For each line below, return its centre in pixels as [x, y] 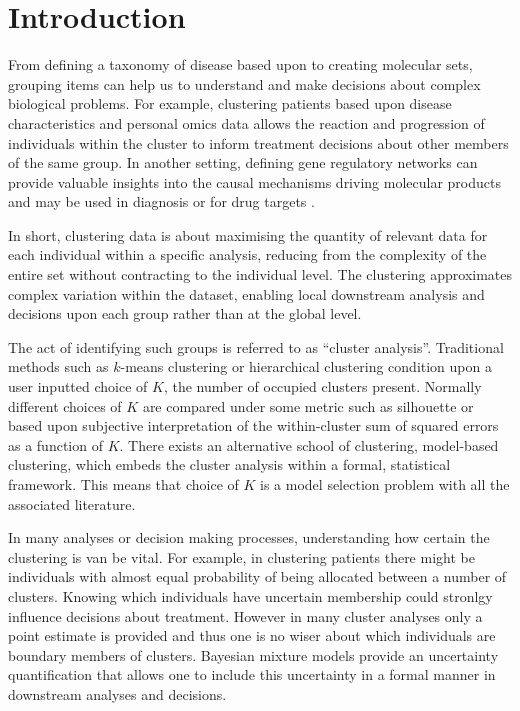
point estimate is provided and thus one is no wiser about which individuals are [252, 635]
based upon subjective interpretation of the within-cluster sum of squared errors [253, 425]
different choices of [65, 405]
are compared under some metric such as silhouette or [308, 405]
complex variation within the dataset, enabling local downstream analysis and [246, 293]
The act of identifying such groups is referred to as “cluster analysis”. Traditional [256, 346]
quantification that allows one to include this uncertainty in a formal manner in [252, 674]
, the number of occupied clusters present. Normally [322, 386]
